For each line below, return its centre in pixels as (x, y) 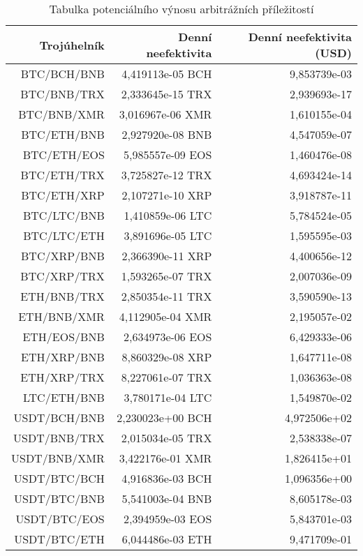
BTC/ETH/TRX (62, 175)
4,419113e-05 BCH (167, 74)
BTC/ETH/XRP (63, 195)
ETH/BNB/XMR (61, 316)
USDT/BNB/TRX (59, 438)
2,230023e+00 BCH (164, 418)
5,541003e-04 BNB (167, 498)
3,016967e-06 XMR (165, 114)
